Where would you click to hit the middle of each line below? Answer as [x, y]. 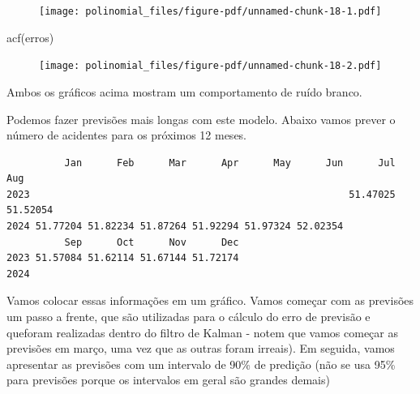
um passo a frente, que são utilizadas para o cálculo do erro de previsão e [189, 317]
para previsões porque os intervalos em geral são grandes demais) [168, 380]
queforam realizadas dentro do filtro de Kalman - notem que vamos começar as [202, 332]
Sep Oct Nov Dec [152, 242]
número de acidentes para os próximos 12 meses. [127, 135]
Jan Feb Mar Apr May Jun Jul [230, 163]
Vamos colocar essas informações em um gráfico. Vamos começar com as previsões [210, 300]
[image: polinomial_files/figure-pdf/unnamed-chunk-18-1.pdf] [210, 11]
